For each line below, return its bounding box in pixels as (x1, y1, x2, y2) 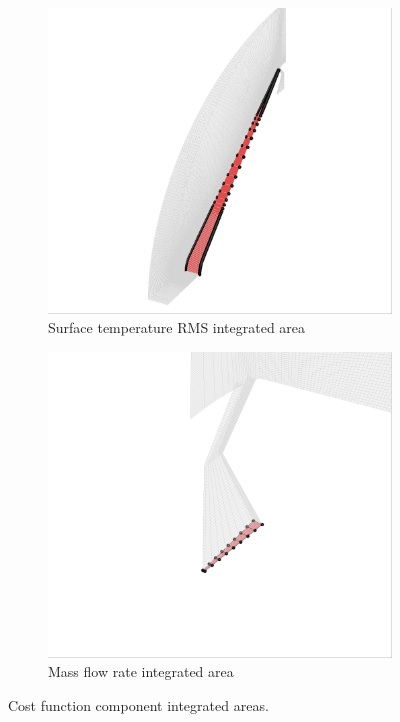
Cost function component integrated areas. (8, 694, 269, 715)
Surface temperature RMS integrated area (48, 317, 306, 338)
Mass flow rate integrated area (48, 661, 234, 682)
